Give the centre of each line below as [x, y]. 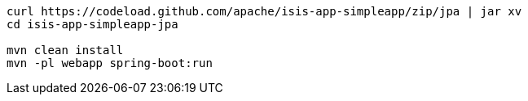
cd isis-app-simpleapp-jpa [92, 24]
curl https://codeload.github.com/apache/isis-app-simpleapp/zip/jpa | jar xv [264, 11]
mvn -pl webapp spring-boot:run [110, 63]
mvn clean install [65, 50]
